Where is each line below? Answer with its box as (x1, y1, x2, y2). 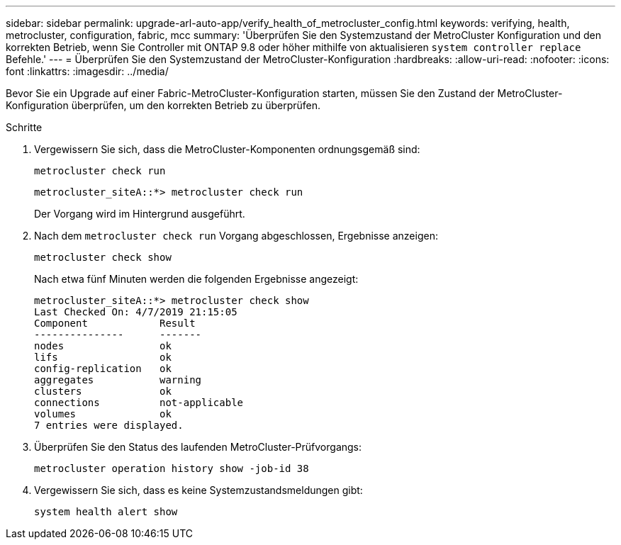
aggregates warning (34, 374, 202, 386)
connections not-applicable (34, 397, 244, 408)
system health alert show (34, 506, 178, 517)
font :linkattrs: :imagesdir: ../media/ (6, 65, 169, 77)
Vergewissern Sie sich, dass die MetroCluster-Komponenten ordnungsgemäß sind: (34, 143, 420, 155)
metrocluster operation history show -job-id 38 (34, 463, 309, 474)
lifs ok (34, 352, 172, 363)
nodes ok (34, 340, 172, 352)
